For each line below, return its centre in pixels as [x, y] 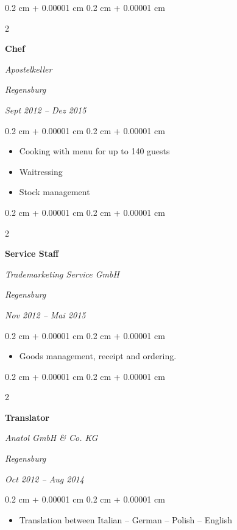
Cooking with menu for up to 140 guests [94, 151]
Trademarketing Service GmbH [62, 274]
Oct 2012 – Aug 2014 [44, 478]
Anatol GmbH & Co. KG [51, 438]
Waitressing [41, 171]
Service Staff [32, 253]
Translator [27, 417]
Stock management [55, 192]
